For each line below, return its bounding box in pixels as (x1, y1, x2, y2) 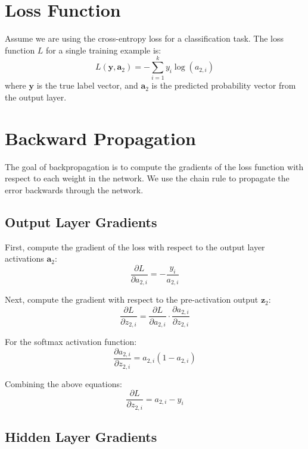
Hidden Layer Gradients (5, 428, 157, 445)
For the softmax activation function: (5, 335, 137, 347)
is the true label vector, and (36, 79, 138, 92)
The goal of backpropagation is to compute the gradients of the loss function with (5, 160, 304, 172)
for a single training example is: (46, 43, 161, 56)
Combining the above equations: (5, 377, 122, 390)
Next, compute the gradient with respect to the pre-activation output (5, 293, 259, 306)
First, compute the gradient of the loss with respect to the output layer (5, 240, 265, 253)
